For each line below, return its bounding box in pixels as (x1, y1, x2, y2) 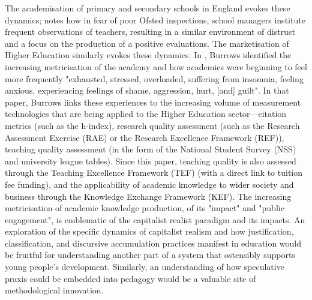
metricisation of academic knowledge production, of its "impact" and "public (5, 202, 284, 214)
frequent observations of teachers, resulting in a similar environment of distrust (5, 25, 295, 38)
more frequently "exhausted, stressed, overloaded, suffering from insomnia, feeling (5, 72, 304, 85)
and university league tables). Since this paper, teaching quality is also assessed (5, 154, 296, 167)
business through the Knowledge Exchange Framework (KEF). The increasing (5, 190, 292, 202)
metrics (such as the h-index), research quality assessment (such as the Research (5, 119, 300, 131)
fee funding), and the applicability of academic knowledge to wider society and (5, 178, 294, 190)
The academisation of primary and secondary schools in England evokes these (5, 2, 290, 14)
